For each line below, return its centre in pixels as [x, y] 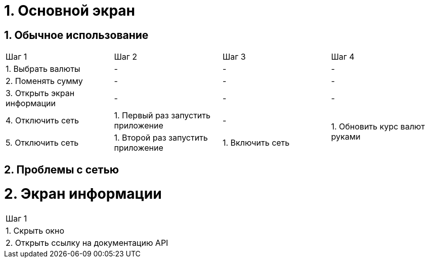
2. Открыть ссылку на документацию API [87, 243]
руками [346, 137]
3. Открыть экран [40, 93]
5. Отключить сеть [42, 143]
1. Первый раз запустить [162, 116]
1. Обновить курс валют [378, 127]
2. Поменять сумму [44, 81]
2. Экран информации [83, 194]
